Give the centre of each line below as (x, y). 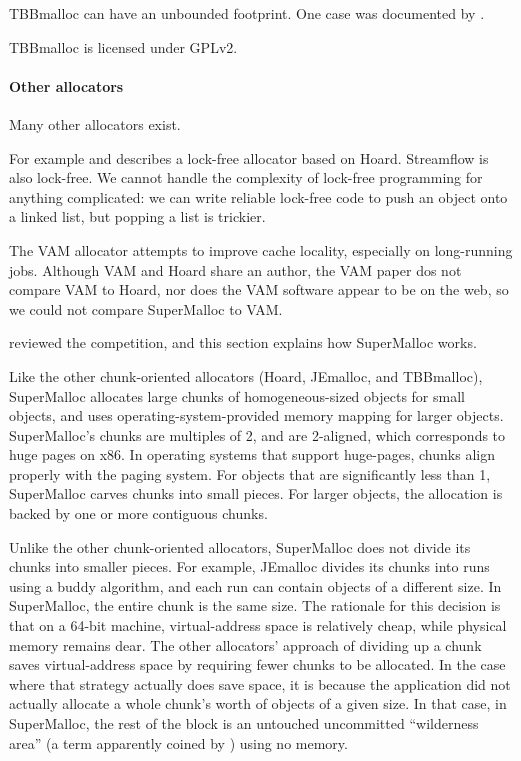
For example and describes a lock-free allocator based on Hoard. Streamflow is (249, 157)
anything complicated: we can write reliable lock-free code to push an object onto (258, 196)
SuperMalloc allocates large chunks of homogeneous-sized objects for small (237, 395)
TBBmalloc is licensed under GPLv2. (123, 46)
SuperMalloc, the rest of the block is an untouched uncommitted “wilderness (244, 723)
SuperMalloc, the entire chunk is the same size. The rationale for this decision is (255, 605)
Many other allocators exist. (95, 123)
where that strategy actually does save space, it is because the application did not (260, 683)
